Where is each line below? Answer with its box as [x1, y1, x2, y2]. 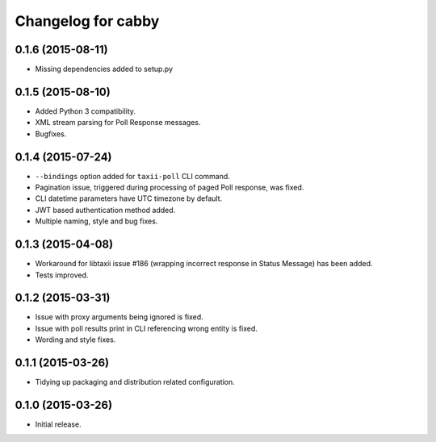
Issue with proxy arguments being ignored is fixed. [35, 312, 203, 322]
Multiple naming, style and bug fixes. [35, 216, 158, 226]
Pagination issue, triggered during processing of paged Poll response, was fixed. [35, 182, 304, 193]
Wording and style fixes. [35, 335, 116, 344]
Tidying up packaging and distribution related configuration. [35, 377, 236, 387]
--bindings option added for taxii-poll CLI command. [35, 171, 230, 181]
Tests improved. [35, 270, 89, 280]
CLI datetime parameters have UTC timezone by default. [35, 194, 223, 203]
